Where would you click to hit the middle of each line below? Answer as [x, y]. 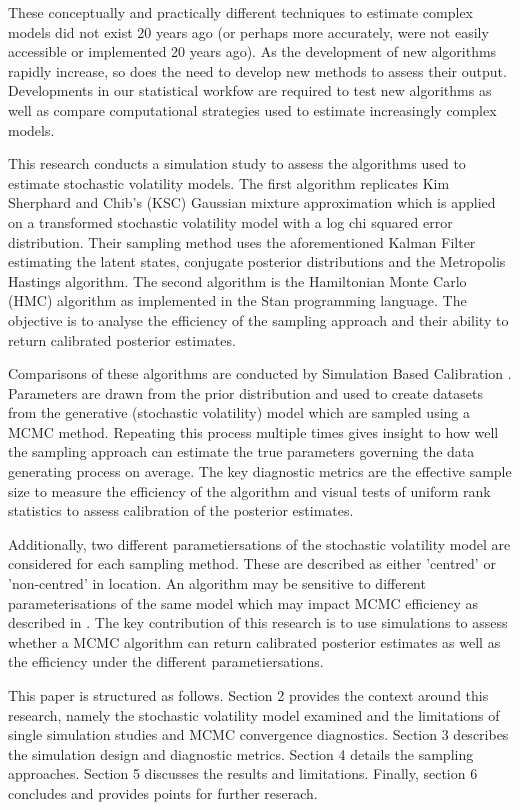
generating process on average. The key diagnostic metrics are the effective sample [260, 471]
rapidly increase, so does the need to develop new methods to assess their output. [257, 70]
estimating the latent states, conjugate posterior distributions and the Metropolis [257, 261]
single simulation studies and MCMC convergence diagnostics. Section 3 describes [258, 734]
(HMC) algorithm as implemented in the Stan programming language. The [237, 300]
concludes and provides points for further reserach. [163, 792]
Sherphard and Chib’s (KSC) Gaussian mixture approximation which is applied [252, 202]
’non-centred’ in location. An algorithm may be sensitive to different [217, 583]
